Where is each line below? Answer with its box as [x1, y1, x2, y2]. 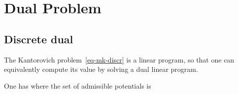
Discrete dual [4, 31, 73, 46]
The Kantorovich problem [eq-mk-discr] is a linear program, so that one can [4, 54, 235, 64]
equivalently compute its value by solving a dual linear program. [4, 64, 198, 74]
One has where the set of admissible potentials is [4, 80, 151, 91]
